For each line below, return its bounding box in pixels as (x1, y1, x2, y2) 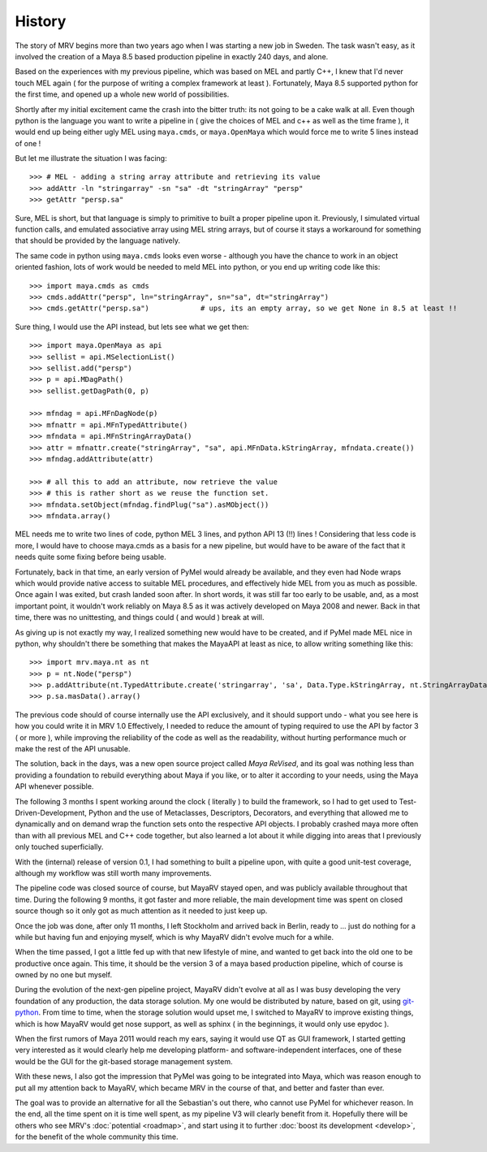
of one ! (15, 138, 41, 148)
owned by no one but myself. (15, 970, 113, 980)
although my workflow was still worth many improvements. (15, 868, 212, 877)
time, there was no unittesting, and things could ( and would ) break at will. (15, 613, 265, 622)
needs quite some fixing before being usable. (15, 552, 166, 562)
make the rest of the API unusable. (15, 744, 131, 754)
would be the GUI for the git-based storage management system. (15, 1056, 233, 1066)
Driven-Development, (15, 808, 87, 817)
